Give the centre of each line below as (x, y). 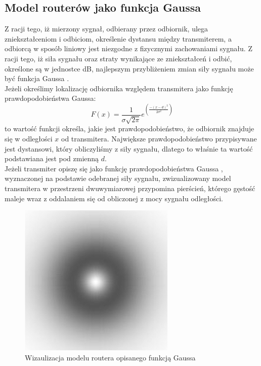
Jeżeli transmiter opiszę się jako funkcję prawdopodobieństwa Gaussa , (114, 168)
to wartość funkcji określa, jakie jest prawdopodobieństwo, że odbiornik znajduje (129, 129)
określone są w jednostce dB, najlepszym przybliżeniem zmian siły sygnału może (129, 68)
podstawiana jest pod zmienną (52, 158)
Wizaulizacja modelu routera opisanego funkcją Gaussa (110, 357)
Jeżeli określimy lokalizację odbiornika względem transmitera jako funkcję (119, 88)
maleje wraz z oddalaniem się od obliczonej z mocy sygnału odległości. (114, 198)
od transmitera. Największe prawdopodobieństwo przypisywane (159, 139)
